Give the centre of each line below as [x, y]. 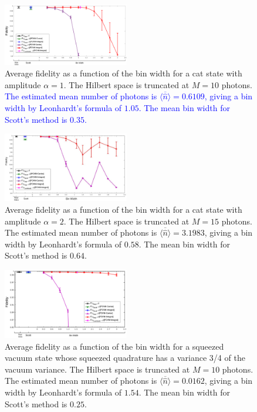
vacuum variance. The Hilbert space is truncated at [97, 369]
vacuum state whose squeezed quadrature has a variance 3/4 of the [125, 358]
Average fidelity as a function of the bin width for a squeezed [114, 346]
